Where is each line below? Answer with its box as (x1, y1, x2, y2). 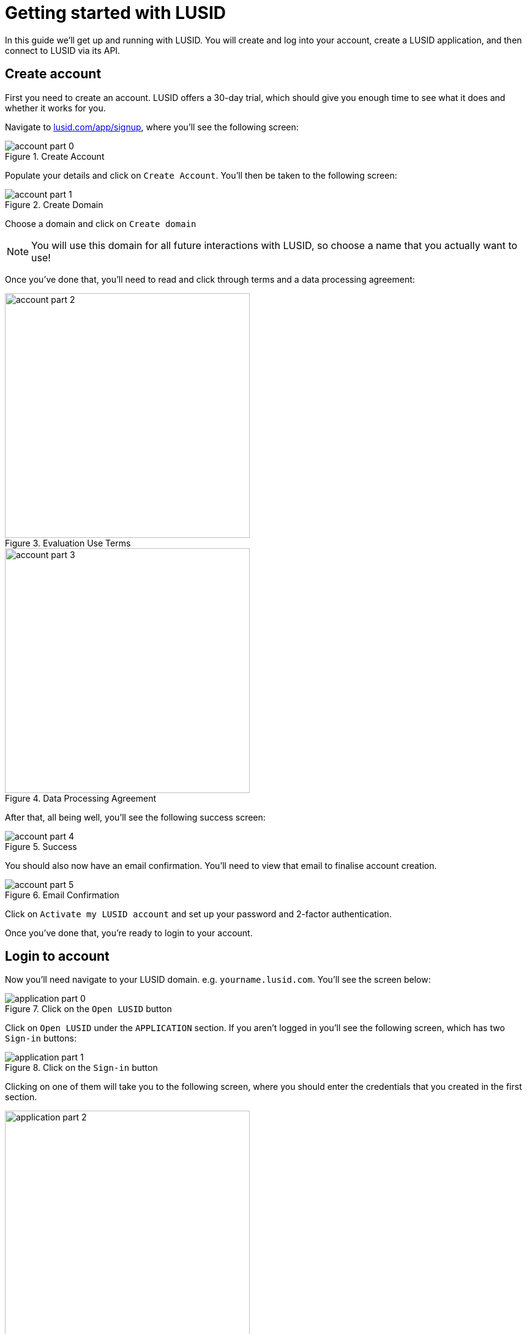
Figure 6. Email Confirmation (5, 889, 119, 900)
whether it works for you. (5, 102, 106, 113)
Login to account (5, 948, 110, 964)
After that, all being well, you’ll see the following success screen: (5, 811, 266, 822)
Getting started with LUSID (5, 2, 226, 23)
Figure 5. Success (5, 841, 77, 852)
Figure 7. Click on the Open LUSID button (5, 1004, 172, 1015)
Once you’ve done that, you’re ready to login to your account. (5, 927, 253, 938)
